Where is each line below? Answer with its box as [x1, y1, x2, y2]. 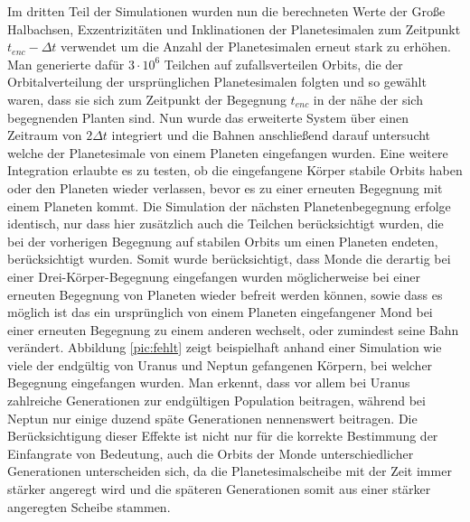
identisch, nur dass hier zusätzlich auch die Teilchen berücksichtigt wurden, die [7, 214, 444, 233]
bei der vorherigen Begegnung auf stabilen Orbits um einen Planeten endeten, [7, 231, 438, 250]
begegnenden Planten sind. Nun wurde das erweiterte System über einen [7, 107, 409, 126]
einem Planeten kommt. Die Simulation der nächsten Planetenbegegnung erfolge [7, 196, 451, 215]
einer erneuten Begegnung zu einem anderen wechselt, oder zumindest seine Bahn [7, 320, 459, 339]
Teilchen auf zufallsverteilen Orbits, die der [164, 54, 403, 73]
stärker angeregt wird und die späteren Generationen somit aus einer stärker [7, 480, 431, 499]
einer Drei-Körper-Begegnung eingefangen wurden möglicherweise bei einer [7, 266, 420, 285]
